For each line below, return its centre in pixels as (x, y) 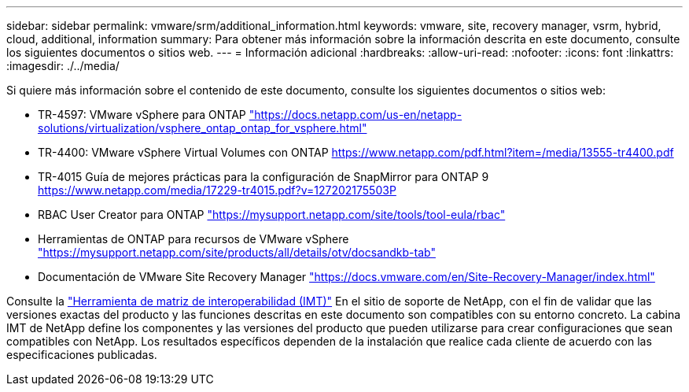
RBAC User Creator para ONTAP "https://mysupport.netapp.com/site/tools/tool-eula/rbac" (272, 214)
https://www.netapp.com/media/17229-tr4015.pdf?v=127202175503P (217, 190)
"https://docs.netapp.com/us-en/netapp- (356, 115)
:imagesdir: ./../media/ (63, 66)
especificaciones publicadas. (82, 355)
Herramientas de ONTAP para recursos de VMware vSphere (193, 239)
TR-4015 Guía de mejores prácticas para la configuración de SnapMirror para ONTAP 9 (263, 177)
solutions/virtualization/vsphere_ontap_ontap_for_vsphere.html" (203, 128)
